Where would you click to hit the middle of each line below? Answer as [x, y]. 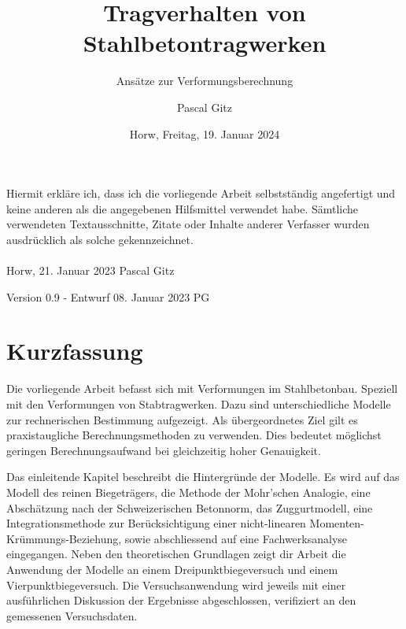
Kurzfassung [75, 351]
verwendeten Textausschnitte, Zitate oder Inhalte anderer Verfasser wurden [188, 224]
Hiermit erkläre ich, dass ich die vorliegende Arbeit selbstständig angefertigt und [201, 193]
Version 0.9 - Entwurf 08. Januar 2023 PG [108, 296]
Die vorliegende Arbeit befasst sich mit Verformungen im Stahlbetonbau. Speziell [202, 388]
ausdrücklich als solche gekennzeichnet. [100, 239]
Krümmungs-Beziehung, [64, 538]
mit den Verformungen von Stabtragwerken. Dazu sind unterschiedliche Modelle [199, 403]
